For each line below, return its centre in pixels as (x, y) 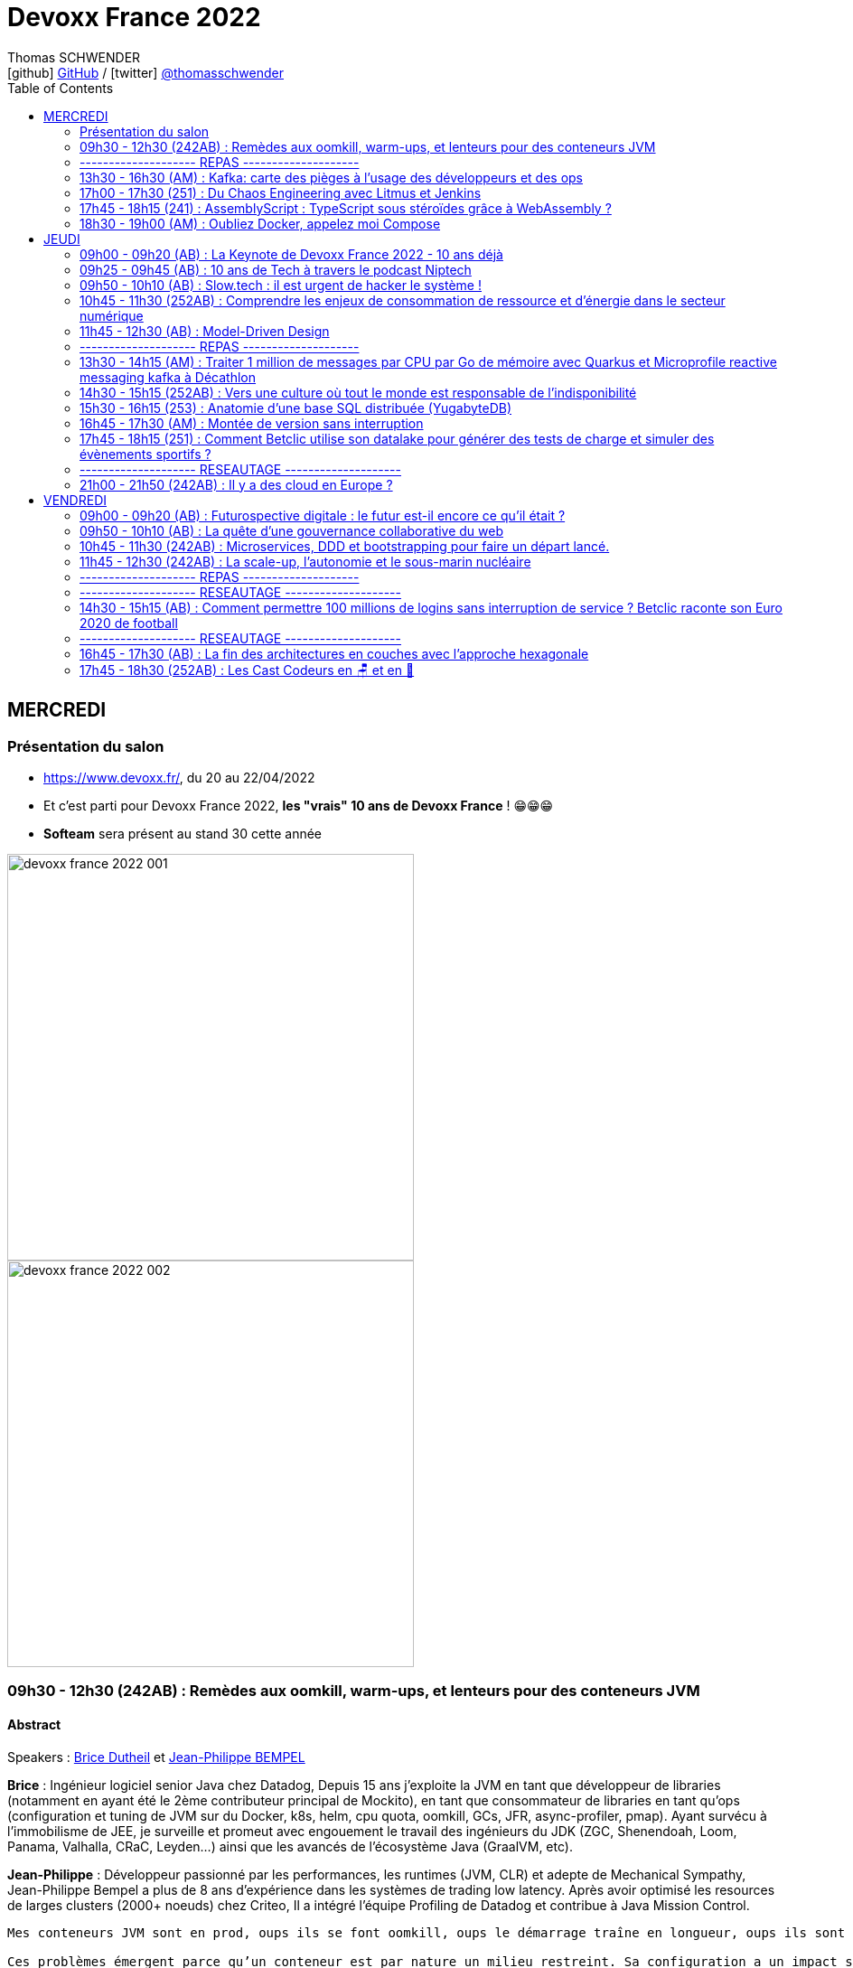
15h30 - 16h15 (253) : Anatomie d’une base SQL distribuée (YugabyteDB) (295, 408)
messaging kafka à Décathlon (168, 377)
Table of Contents (61, 88)
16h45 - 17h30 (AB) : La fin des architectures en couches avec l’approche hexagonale (334, 653)
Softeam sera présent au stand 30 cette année (183, 833)
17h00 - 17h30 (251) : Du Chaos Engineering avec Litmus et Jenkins (281, 192)
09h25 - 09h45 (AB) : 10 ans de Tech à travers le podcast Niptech (276, 269)
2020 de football (129, 623)
